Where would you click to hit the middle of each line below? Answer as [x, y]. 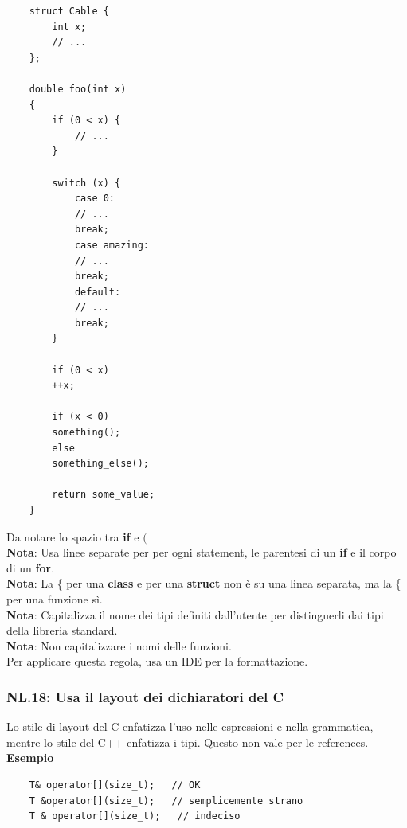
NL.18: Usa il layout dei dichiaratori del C [145, 696]
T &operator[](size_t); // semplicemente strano [166, 801]
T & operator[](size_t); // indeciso [135, 816]
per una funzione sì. [55, 598]
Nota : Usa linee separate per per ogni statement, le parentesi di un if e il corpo [202, 552]
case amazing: [112, 245]
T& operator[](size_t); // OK [115, 785]
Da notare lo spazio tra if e [73, 536]
